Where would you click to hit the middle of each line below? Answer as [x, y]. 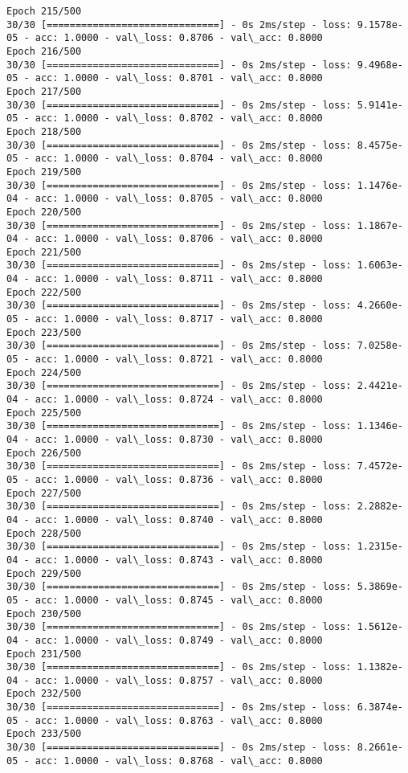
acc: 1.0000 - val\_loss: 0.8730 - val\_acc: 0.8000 [179, 440]
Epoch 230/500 [44, 613]
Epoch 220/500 [44, 212]
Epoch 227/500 [44, 493]
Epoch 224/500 [44, 372]
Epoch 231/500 [44, 654]
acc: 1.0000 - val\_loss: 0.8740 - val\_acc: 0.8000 [179, 519]
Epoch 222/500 [44, 292]
